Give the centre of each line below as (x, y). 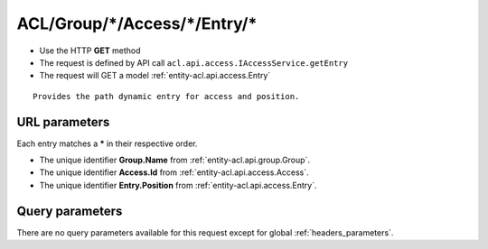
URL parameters (63, 122)
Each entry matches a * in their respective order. (107, 143)
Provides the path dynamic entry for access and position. (166, 96)
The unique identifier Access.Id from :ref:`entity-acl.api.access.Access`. (174, 172)
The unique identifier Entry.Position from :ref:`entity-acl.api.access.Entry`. (178, 185)
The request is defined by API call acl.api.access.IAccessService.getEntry (193, 62)
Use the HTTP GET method (90, 51)
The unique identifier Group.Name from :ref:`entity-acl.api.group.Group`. (175, 160)
